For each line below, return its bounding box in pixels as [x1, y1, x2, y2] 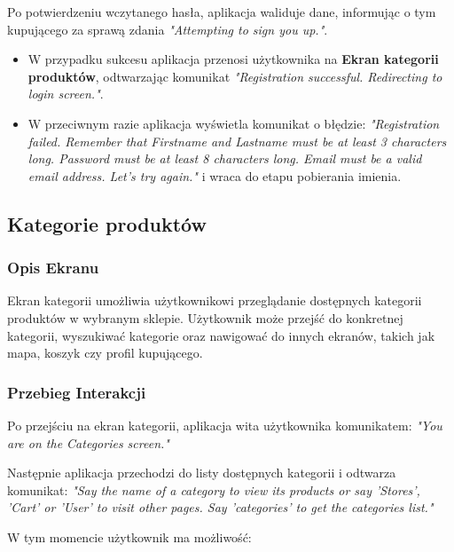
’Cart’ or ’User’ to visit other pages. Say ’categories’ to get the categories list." [7, 498, 434, 517]
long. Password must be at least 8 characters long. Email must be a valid [27, 149, 422, 168]
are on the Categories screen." [7, 433, 169, 452]
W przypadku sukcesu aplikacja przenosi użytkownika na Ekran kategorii [27, 50, 439, 68]
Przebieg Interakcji [7, 381, 146, 403]
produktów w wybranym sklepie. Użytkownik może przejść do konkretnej [7, 308, 403, 327]
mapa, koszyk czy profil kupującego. [7, 343, 203, 362]
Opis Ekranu [7, 256, 99, 279]
